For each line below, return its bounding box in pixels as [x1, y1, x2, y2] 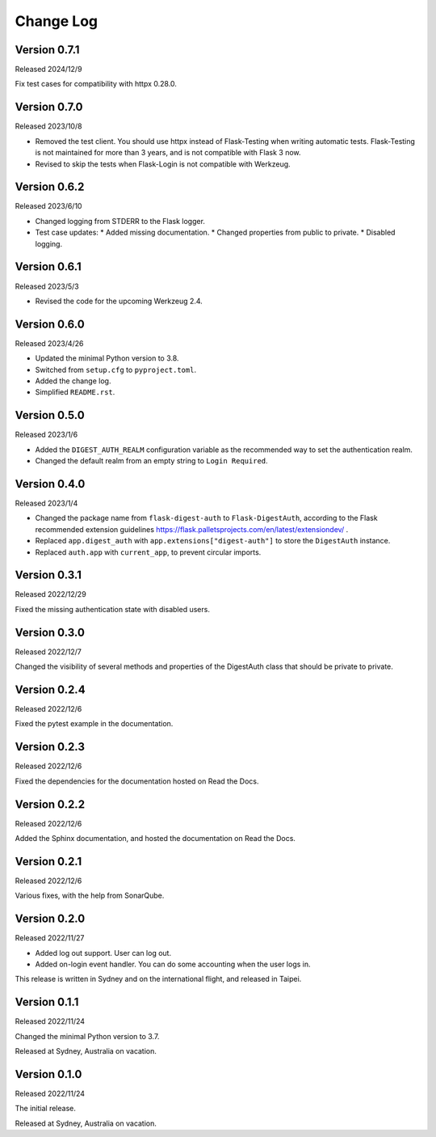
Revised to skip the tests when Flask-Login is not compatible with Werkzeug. [35, 159, 291, 169]
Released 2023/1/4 [15, 498, 78, 508]
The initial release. [15, 1104, 76, 1114]
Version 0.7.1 [15, 43, 80, 57]
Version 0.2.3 [15, 740, 85, 754]
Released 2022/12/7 [15, 647, 82, 657]
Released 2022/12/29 [15, 590, 86, 599]
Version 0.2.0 [15, 912, 86, 926]
